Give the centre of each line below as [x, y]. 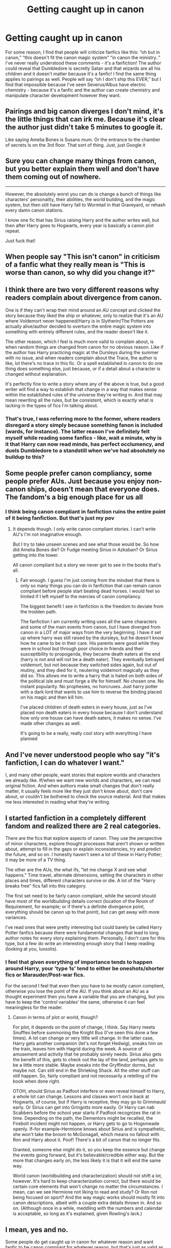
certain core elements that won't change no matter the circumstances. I [88, 1186]
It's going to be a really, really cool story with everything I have [86, 733]
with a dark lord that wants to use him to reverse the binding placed [91, 692]
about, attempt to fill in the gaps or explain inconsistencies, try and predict [83, 849]
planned [29, 739]
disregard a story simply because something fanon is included [84, 425]
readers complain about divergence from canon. [83, 298]
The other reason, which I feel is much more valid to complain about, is [80, 342]
